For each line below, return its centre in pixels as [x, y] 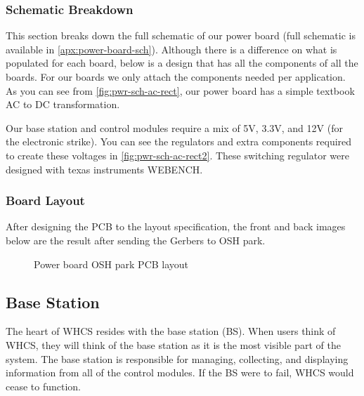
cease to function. [44, 386]
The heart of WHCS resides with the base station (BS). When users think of [171, 331]
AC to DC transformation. [63, 104]
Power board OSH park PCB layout [111, 264]
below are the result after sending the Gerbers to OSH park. [136, 240]
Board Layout [45, 200]
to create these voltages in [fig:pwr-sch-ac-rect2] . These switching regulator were [177, 155]
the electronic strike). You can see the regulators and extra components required [179, 141]
